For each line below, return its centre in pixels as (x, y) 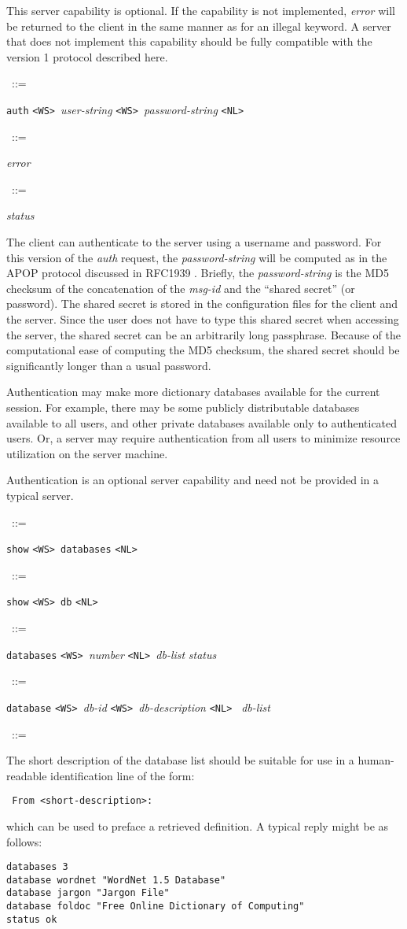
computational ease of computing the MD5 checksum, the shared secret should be (203, 350)
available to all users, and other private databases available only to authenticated (202, 422)
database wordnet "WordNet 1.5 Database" (116, 880)
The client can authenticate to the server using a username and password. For (194, 242)
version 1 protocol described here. (87, 56)
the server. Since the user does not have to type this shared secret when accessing (203, 318)
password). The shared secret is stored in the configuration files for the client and (202, 303)
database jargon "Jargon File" (88, 893)
